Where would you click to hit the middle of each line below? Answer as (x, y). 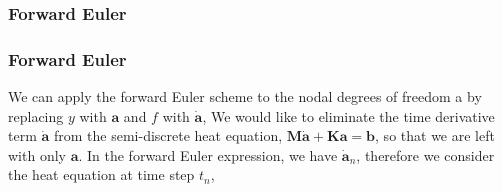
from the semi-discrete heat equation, (168, 135)
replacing (36, 115)
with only (37, 154)
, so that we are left (435, 135)
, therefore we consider (425, 154)
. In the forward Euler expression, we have (208, 154)
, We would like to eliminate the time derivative (348, 115)
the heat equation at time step (101, 174)
